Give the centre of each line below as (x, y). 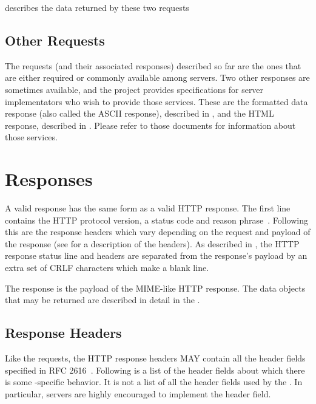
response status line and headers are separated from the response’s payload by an (156, 255)
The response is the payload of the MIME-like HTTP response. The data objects (155, 288)
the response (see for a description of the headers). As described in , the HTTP (152, 243)
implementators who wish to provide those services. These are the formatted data (156, 101)
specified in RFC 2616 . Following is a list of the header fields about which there (155, 370)
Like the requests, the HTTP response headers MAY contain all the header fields (155, 358)
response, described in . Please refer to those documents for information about (150, 125)
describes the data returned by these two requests (97, 7)
